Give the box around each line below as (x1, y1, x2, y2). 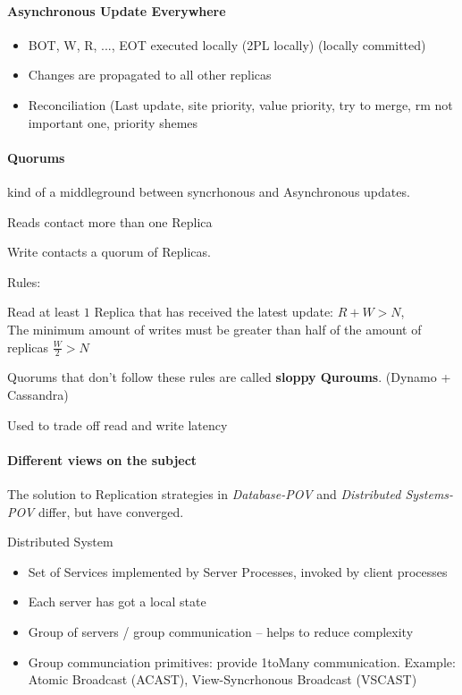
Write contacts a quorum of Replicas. (7, 242, 211, 261)
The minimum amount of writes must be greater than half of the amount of (7, 319, 422, 338)
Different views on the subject (7, 450, 197, 469)
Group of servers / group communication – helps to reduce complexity (28, 622, 414, 640)
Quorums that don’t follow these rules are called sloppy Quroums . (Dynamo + (7, 368, 451, 386)
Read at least (7, 302, 80, 321)
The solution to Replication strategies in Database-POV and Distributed (7, 484, 401, 503)
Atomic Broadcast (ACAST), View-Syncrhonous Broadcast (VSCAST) (28, 670, 417, 689)
